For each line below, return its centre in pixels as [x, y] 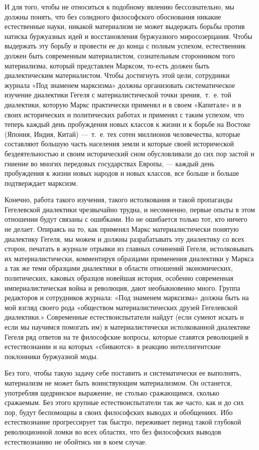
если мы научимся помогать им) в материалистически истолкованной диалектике [128, 327]
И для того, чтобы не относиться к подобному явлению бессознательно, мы [120, 6]
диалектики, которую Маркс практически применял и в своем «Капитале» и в [123, 104]
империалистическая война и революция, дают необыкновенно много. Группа [123, 287]
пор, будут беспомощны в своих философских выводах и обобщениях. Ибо [119, 412]
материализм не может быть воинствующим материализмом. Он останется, [118, 382]
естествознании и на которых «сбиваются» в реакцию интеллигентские [113, 346]
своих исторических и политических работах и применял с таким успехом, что [124, 114]
